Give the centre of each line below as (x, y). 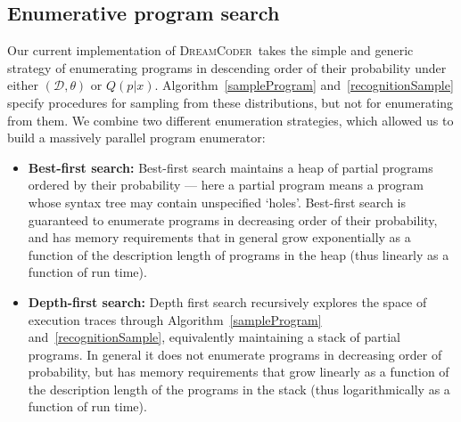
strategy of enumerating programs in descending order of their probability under (227, 67)
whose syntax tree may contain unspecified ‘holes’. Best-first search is (217, 202)
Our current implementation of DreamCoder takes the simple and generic (210, 50)
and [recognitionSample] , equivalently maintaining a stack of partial (214, 337)
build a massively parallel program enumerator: (136, 138)
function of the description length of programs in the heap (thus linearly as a (239, 254)
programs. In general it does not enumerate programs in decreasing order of (235, 354)
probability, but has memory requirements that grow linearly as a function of (239, 372)
